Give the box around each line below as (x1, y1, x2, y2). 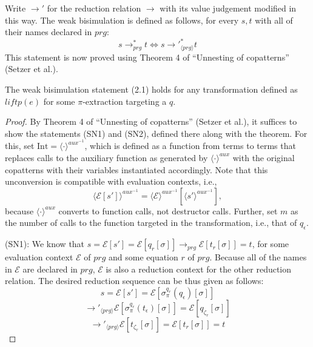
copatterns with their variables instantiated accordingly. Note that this (5, 163, 268, 176)
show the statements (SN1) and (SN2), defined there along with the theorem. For (5, 127, 308, 139)
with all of (255, 13, 293, 26)
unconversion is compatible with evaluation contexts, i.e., (5, 175, 217, 188)
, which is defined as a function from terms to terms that (84, 139, 296, 152)
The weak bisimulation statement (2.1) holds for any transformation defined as (5, 82, 298, 95)
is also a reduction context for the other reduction (106, 262, 292, 275)
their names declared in (5, 25, 92, 38)
